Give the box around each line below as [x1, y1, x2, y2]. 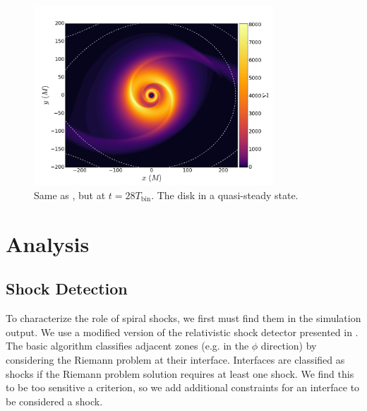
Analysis [6, 229, 90, 258]
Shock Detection [6, 278, 128, 299]
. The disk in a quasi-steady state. [151, 187, 299, 202]
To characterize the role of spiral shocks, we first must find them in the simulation [6, 311, 361, 326]
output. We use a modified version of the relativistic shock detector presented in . [6, 324, 359, 339]
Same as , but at [34, 187, 106, 202]
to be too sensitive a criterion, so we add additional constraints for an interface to [6, 380, 360, 395]
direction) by [260, 338, 317, 353]
